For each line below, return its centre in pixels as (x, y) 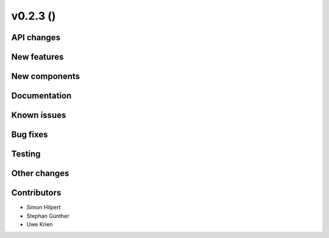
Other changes (40, 173)
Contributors (36, 193)
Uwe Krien (40, 224)
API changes (36, 37)
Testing (26, 154)
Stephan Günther (48, 215)
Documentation (41, 96)
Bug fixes (30, 135)
